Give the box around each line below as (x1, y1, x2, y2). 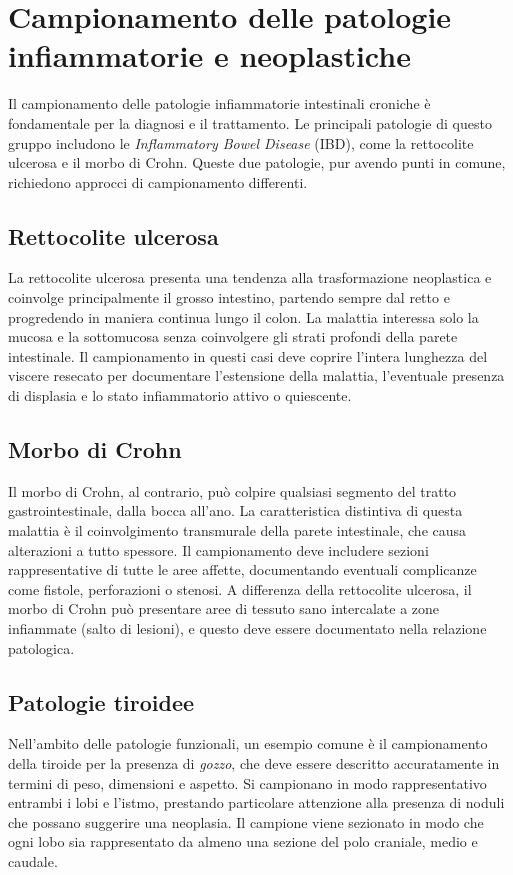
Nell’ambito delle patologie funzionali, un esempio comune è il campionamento (8, 733, 488, 754)
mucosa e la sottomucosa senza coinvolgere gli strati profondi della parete (8, 326, 458, 347)
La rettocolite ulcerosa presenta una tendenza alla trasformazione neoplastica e (8, 267, 492, 288)
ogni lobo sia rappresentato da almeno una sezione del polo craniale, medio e (8, 831, 478, 852)
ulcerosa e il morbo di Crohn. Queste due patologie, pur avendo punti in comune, (8, 152, 506, 173)
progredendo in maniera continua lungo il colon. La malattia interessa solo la (8, 306, 479, 327)
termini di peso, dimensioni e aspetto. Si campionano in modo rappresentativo (8, 772, 487, 793)
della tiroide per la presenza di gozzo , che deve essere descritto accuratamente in (8, 752, 500, 773)
